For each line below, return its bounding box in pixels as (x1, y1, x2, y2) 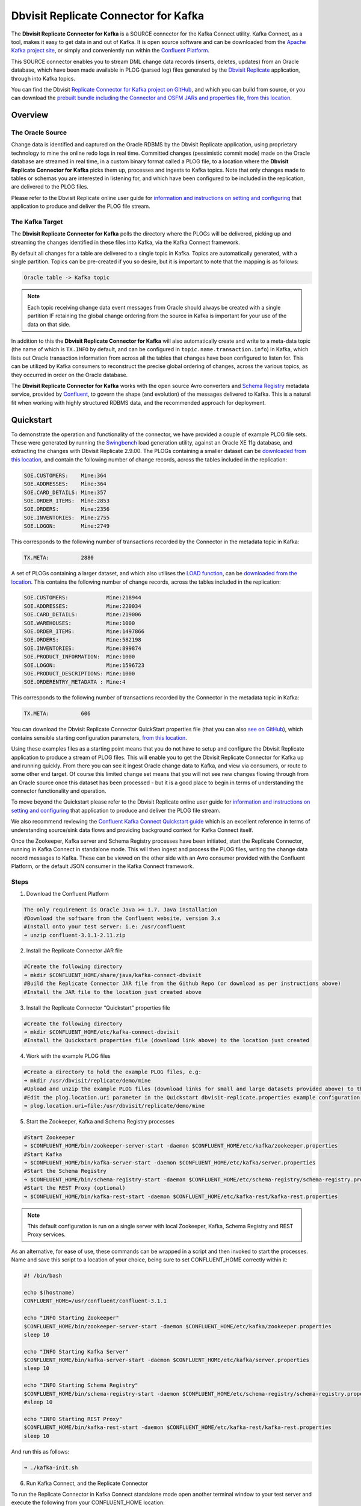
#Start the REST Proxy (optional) (23, 1184, 126, 1192)
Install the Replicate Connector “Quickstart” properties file (26, 1004, 170, 1011)
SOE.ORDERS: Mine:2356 (23, 506, 110, 513)
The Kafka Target (11, 217, 63, 226)
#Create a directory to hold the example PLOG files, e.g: (23, 1069, 202, 1075)
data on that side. (27, 320, 71, 328)
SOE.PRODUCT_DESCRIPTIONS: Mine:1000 (23, 670, 135, 677)
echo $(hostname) (23, 1289, 75, 1296)
